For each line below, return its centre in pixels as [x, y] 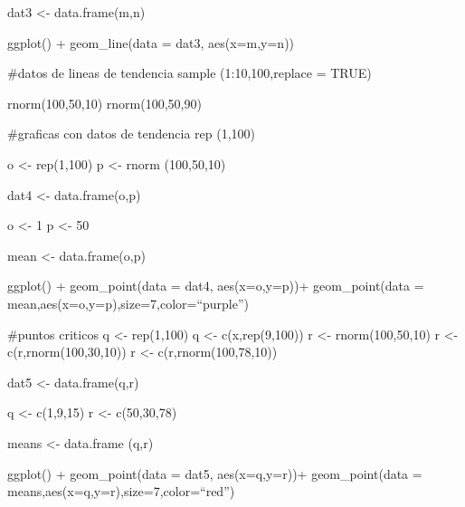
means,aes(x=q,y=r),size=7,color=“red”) [121, 491]
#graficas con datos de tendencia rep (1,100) [131, 134]
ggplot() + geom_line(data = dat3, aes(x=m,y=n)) [151, 42]
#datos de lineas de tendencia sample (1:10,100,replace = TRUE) [190, 73]
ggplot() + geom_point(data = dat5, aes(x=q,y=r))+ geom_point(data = [215, 473]
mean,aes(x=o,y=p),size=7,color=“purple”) [128, 303]
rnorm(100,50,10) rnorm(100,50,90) [104, 103]
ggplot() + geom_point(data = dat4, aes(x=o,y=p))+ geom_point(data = [216, 286]
